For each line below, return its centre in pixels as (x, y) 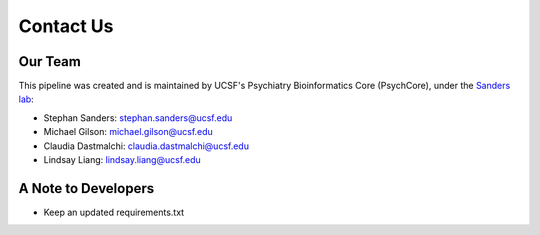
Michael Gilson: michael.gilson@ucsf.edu (128, 132)
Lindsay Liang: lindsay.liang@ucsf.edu (122, 160)
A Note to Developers (86, 188)
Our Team (50, 61)
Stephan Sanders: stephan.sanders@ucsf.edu (138, 117)
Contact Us (66, 26)
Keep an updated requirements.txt (114, 212)
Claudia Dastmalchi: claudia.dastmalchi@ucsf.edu (146, 146)
